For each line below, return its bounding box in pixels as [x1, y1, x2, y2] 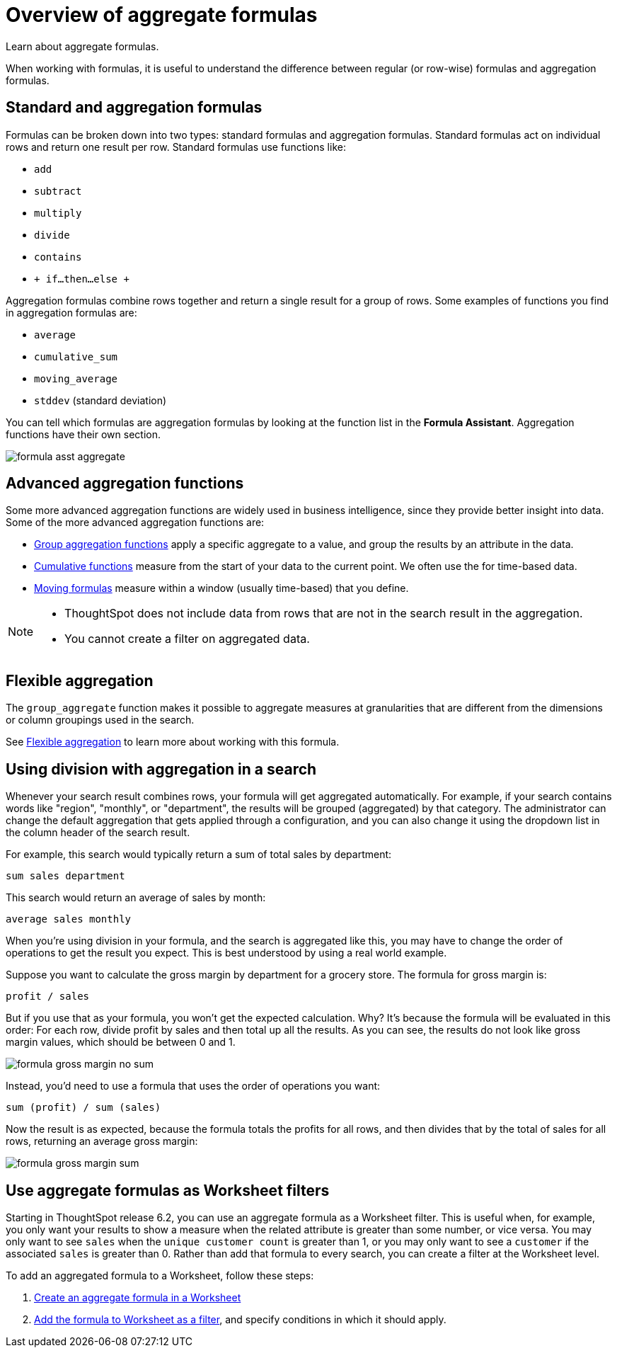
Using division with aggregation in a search [6, 760, 317, 778]
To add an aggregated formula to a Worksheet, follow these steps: [6, 1269, 314, 1281]
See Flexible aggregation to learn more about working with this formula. [6, 736, 340, 748]
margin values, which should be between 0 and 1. [6, 1036, 236, 1049]
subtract [34, 185, 82, 197]
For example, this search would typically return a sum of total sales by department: [6, 848, 392, 861]
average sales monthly [6, 913, 132, 925]
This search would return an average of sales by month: [6, 891, 266, 904]
